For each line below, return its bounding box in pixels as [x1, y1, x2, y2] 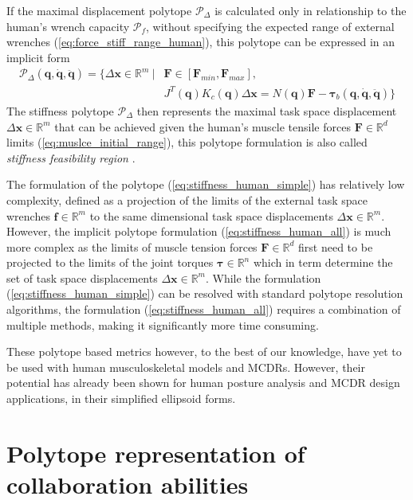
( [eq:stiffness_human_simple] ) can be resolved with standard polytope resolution [6, 285, 403, 302]
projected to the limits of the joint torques [6, 254, 214, 271]
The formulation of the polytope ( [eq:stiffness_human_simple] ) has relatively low [6, 176, 405, 193]
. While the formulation [206, 269, 321, 286]
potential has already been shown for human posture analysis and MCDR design [6, 374, 400, 391]
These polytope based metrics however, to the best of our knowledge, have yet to [6, 343, 402, 360]
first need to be [298, 238, 373, 255]
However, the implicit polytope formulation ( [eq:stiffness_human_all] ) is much [6, 223, 391, 240]
